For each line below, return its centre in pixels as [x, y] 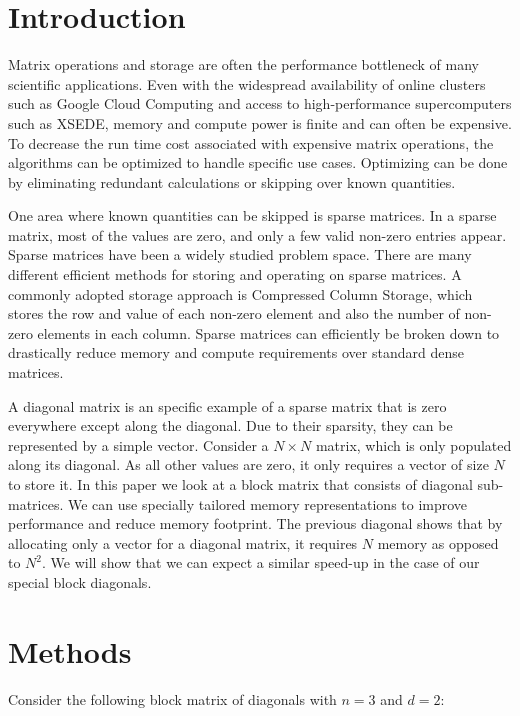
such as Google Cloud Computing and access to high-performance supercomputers [260, 103]
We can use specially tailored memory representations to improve [267, 503]
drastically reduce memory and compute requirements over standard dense [236, 352]
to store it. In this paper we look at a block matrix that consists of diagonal [240, 484]
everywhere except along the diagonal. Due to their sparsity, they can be [230, 425]
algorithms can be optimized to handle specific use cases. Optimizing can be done [258, 162]
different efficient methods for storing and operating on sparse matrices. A [235, 274]
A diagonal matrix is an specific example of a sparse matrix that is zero [227, 405]
